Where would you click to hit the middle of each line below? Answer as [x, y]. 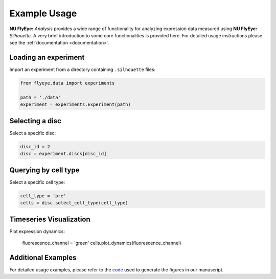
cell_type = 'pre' [43, 196]
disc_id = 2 [35, 146]
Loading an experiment [47, 57]
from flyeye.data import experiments [67, 83]
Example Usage [43, 13]
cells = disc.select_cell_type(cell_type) [74, 203]
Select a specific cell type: [37, 182]
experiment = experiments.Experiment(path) [76, 104]
